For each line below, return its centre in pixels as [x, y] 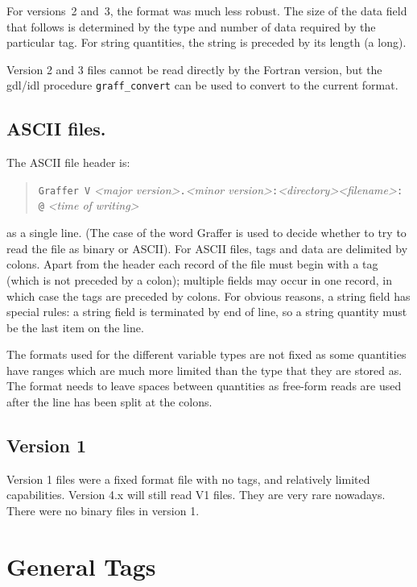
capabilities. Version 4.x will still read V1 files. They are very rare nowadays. [196, 495]
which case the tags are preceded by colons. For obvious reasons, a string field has [208, 296]
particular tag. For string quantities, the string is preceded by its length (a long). [206, 42]
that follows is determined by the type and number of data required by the [191, 26]
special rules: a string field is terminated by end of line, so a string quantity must [207, 312]
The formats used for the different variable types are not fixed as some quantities [206, 354]
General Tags [81, 566]
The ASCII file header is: [68, 162]
